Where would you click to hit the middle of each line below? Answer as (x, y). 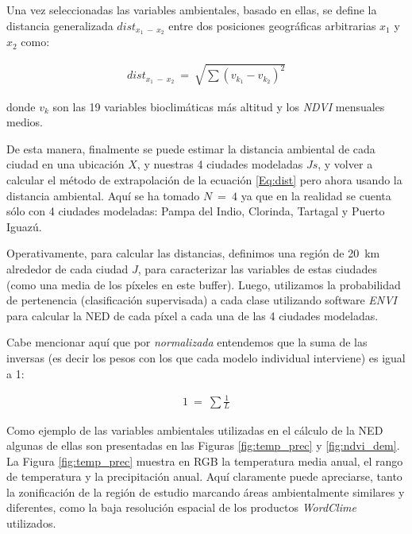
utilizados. (31, 523)
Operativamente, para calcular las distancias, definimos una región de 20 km (193, 253)
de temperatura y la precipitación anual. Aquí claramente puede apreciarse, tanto (204, 476)
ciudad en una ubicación (65, 164)
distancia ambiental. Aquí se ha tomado (103, 195)
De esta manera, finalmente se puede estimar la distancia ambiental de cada (191, 148)
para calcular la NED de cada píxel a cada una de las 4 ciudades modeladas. (193, 315)
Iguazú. (24, 226)
